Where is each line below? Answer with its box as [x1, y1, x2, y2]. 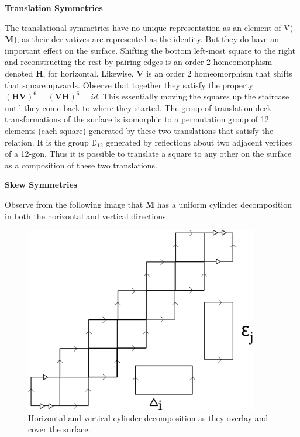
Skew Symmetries [5, 178, 78, 191]
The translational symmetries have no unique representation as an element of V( [5, 21, 294, 33]
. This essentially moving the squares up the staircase [98, 90, 289, 102]
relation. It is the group [5, 136, 89, 148]
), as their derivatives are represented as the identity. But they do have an [13, 33, 280, 45]
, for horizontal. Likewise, [43, 67, 134, 79]
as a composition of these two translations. [5, 159, 157, 171]
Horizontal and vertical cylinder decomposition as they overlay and [28, 411, 268, 424]
